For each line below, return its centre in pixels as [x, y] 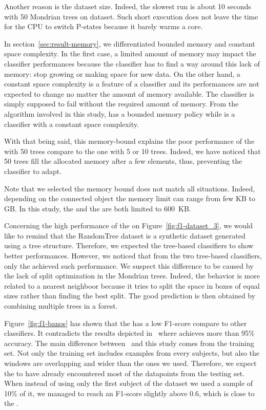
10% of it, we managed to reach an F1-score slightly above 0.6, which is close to [129, 393]
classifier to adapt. [33, 171]
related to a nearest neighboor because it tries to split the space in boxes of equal [132, 285]
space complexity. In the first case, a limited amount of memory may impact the [130, 53]
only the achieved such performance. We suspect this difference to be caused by [129, 265]
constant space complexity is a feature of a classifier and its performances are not [132, 84]
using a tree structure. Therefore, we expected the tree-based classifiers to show [129, 245]
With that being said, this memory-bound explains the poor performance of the [129, 141]
